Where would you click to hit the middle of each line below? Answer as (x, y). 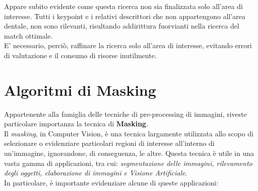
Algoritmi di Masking (80, 89)
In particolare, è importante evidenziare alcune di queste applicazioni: (111, 182)
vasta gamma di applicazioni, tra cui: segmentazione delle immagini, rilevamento (128, 163)
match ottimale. (28, 35)
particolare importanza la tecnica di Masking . (76, 124)
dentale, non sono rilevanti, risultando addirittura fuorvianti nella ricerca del (122, 26)
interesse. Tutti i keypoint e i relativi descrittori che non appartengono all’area (125, 16)
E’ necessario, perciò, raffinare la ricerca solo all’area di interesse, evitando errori (128, 45)
